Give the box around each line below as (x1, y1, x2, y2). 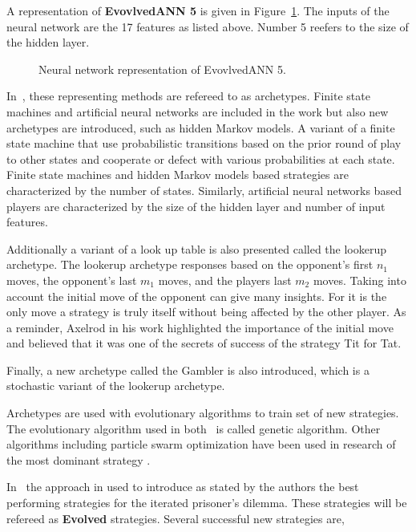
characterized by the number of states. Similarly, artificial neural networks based (6, 181, 402, 198)
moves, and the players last (158, 271, 292, 288)
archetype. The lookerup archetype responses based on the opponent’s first (6, 256, 374, 273)
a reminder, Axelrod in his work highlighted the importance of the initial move (6, 319, 394, 335)
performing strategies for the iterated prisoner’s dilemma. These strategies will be (6, 494, 407, 511)
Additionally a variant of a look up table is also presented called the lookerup (6, 240, 387, 257)
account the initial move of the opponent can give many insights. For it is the (6, 287, 387, 304)
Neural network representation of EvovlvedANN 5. (38, 60, 286, 77)
